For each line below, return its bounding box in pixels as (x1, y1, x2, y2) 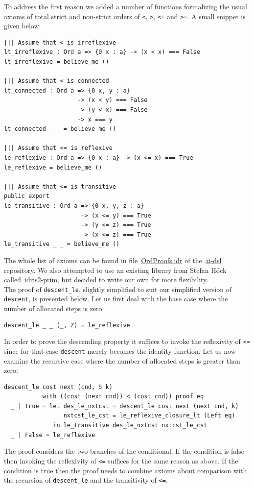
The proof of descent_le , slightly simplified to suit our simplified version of (4, 284, 231, 294)
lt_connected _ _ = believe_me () (4, 125, 116, 133)
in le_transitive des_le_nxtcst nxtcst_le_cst (53, 422, 208, 429)
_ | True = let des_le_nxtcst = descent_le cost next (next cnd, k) (11, 402, 239, 410)
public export (4, 193, 50, 200)
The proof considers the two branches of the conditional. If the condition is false (4, 446, 244, 456)
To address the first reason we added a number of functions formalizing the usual (4, 1, 247, 11)
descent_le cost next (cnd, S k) (4, 383, 113, 390)
